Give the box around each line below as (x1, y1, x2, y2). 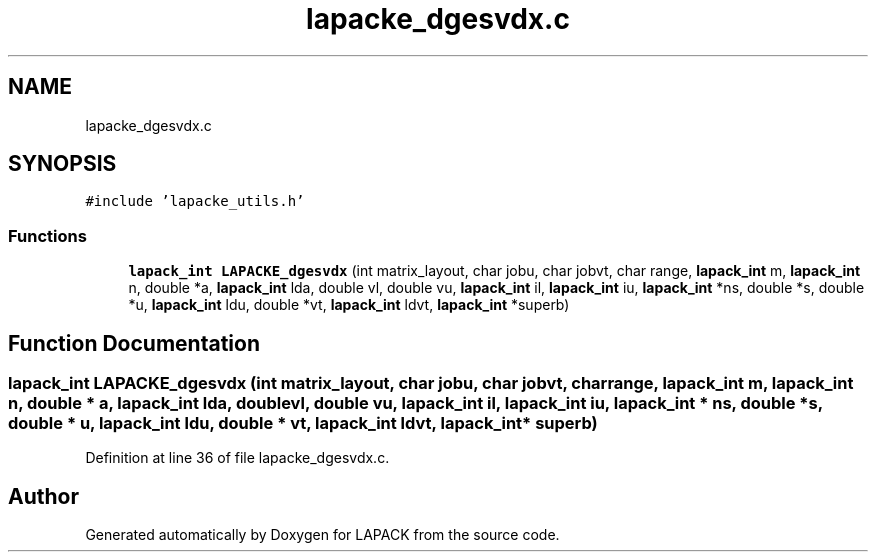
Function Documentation (8, 330, 260, 356)
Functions (8, 225, 87, 246)
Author (8, 483, 79, 509)
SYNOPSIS (8, 151, 117, 177)
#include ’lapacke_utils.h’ (85, 193, 305, 210)
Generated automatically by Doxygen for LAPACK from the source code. (85, 526, 560, 544)
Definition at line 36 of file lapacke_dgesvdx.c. (85, 449, 390, 467)
